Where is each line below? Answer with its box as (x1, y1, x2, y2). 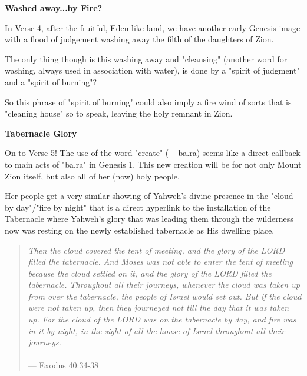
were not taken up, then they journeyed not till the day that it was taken (28, 301, 289, 314)
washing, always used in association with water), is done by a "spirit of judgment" (5, 64, 300, 76)
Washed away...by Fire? (5, 2, 103, 14)
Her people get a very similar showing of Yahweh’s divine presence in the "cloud (5, 189, 293, 202)
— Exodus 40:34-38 (28, 359, 99, 371)
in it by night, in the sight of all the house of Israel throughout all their (28, 324, 285, 337)
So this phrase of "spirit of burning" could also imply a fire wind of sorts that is (5, 95, 292, 108)
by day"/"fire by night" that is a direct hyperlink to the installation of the (5, 201, 271, 213)
